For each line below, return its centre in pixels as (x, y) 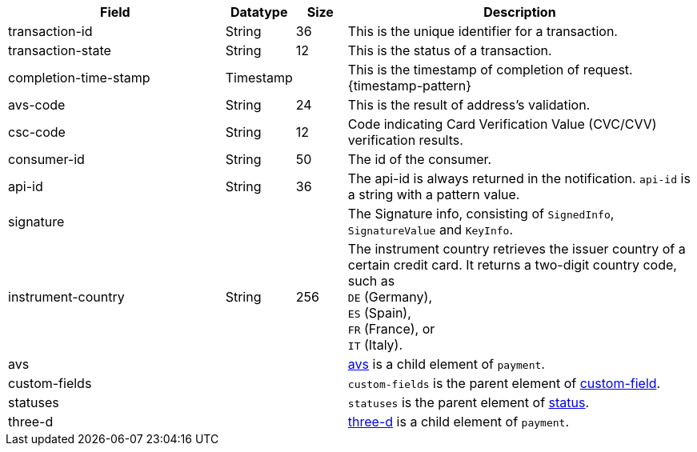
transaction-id (50, 31)
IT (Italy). (375, 345)
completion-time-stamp (79, 78)
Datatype (259, 12)
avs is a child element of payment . (446, 364)
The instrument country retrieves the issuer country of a (517, 249)
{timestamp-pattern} (410, 86)
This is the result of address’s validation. (469, 105)
